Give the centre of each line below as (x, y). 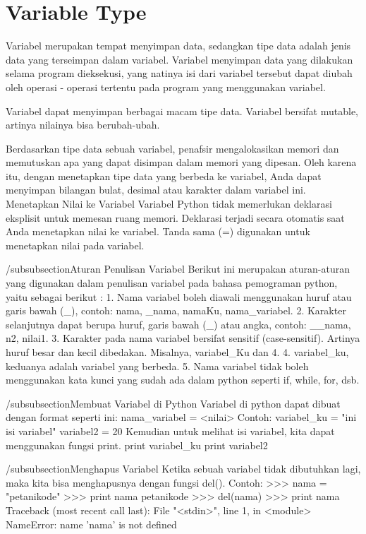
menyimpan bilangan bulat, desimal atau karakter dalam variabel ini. (156, 190)
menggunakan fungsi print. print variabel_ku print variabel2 (137, 445)
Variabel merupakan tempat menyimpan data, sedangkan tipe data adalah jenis (178, 46)
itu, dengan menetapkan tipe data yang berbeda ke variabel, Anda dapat (164, 176)
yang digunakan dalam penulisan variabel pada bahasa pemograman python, (172, 283)
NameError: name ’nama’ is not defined (91, 524)
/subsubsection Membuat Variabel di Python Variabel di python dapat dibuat (173, 403)
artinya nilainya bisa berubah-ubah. (83, 125)
